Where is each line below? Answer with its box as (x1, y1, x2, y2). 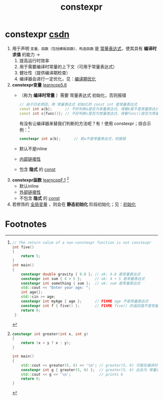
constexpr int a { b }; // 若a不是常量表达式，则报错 (19, 137, 126, 141)
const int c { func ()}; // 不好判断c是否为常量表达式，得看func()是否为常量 (19, 111, 159, 116)
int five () (12, 244, 34, 249)
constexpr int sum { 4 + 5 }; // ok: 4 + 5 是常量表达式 (21, 276, 145, 281)
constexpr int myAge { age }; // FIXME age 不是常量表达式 (21, 299, 149, 304)
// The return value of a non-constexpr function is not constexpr (12, 240, 151, 245)
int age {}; (21, 290, 43, 295)
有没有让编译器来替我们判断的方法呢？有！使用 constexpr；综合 (19, 121, 147, 126)
